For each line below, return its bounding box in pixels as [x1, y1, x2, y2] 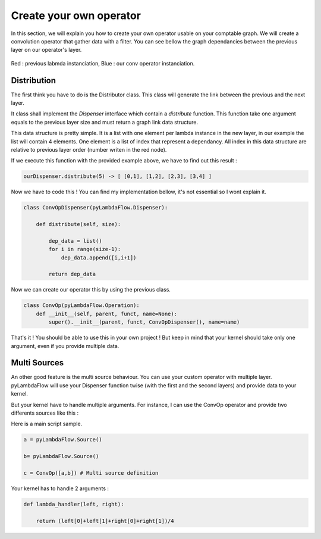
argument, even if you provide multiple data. [11, 342, 119, 349]
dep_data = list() [48, 237, 102, 244]
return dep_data [48, 271, 96, 278]
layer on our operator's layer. [11, 46, 82, 54]
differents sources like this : [11, 409, 79, 416]
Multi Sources [11, 358, 64, 368]
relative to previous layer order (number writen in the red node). [11, 146, 167, 153]
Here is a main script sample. [11, 420, 83, 428]
